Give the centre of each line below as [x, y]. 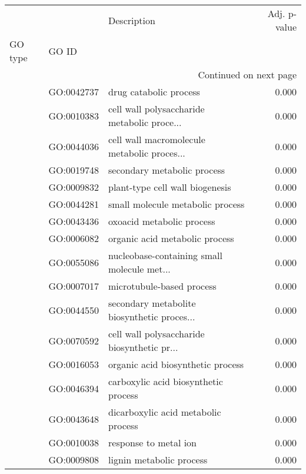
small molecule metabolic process [177, 204]
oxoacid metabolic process [162, 221]
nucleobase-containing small [165, 255]
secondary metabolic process [167, 170]
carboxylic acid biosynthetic [166, 381]
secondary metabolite [152, 303]
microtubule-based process [162, 286]
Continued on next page [247, 74]
